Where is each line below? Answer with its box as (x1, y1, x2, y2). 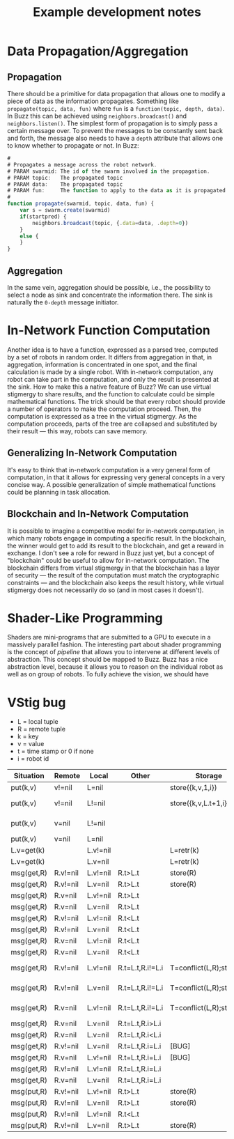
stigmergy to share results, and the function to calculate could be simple (7, 389, 215, 398)
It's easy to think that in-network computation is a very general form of (7, 465, 210, 474)
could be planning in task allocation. (7, 488, 111, 496)
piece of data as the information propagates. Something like (7, 97, 179, 105)
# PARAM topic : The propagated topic (7, 174, 123, 181)
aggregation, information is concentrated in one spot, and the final (7, 360, 197, 369)
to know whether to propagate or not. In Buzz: (7, 141, 139, 150)
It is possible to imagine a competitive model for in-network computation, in (7, 527, 224, 535)
